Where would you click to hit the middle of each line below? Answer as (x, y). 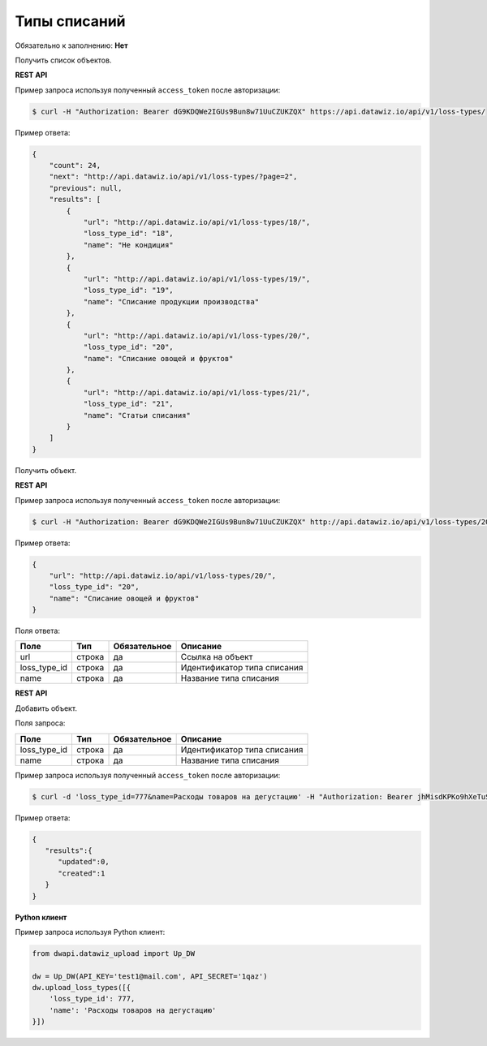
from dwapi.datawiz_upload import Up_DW (113, 953)
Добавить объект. (46, 708)
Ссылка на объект (217, 657)
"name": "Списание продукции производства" (171, 301)
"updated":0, (84, 862)
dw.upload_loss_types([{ (82, 988)
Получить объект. (46, 470)
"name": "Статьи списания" (137, 415)
